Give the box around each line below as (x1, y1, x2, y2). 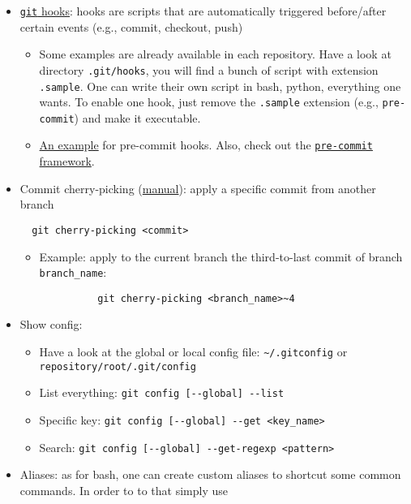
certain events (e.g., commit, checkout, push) (19, 18, 243, 35)
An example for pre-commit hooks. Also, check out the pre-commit (39, 136, 373, 153)
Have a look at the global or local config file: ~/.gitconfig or (39, 343, 348, 360)
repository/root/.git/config (39, 360, 196, 373)
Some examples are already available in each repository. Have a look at (39, 45, 392, 62)
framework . (39, 153, 95, 170)
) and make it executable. (74, 109, 201, 126)
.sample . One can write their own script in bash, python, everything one (39, 77, 401, 94)
